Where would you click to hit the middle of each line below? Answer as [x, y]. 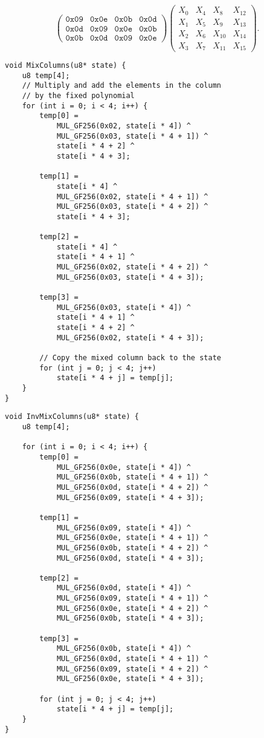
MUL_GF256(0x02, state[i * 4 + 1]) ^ [132, 196]
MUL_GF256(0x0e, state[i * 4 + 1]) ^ [132, 538]
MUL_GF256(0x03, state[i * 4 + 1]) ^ [132, 136]
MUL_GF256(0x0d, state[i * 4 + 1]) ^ [132, 659]
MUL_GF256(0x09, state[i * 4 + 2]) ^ [132, 669]
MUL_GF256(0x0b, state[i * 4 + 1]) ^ [132, 477]
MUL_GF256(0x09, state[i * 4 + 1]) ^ [132, 598]
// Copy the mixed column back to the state [130, 358]
